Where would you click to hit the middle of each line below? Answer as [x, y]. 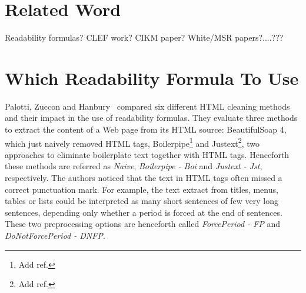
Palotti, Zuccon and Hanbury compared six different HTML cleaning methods [147, 106]
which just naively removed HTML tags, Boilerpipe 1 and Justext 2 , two [132, 142]
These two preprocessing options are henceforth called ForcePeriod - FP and [143, 224]
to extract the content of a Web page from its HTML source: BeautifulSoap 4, [146, 129]
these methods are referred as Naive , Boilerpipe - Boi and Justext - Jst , [134, 166]
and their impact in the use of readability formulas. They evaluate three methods [151, 118]
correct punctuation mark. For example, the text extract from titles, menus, [142, 189]
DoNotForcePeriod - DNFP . [55, 236]
